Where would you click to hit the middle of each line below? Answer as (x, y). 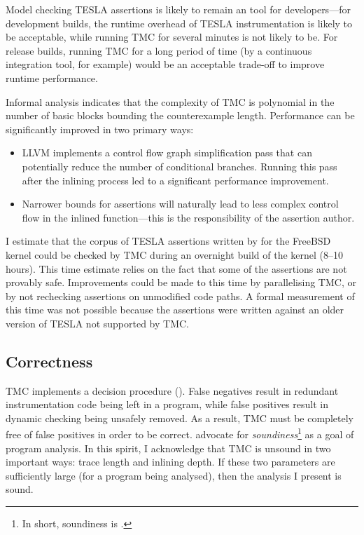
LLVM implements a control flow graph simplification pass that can (167, 153)
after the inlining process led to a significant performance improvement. (175, 180)
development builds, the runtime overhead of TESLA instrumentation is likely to (179, 23)
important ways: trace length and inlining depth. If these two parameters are (170, 462)
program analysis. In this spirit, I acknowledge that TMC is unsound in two (168, 448)
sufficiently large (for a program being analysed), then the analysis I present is (174, 475)
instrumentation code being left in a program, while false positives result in (167, 404)
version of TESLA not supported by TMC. (97, 323)
